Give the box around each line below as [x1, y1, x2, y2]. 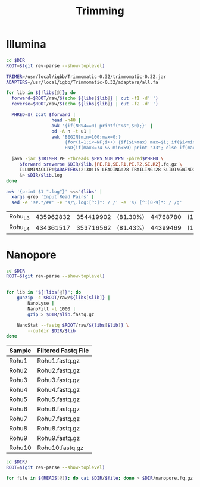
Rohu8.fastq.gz [37, 424, 80, 433]
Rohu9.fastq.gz [37, 434, 80, 442]
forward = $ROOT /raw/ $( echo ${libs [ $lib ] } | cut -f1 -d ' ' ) [11, 95, 159, 102]
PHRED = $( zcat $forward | [11, 112, 76, 118]
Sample [9, 346, 32, 355]
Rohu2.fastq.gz [37, 366, 80, 374]
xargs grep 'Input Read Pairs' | [11, 194, 95, 200]
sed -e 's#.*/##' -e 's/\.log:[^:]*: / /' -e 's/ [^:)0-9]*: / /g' [11, 199, 183, 206]
